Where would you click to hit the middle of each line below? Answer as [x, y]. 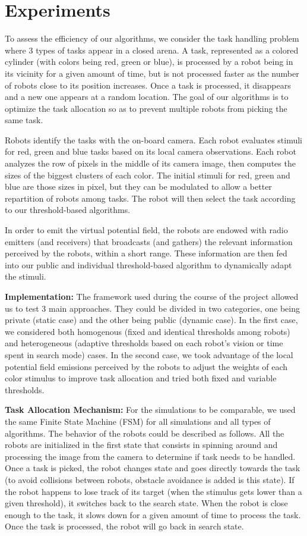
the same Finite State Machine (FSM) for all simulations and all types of [138, 421]
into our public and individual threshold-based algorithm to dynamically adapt [148, 264]
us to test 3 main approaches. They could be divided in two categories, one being [152, 308]
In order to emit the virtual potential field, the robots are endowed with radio [146, 230]
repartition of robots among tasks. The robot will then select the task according [150, 198]
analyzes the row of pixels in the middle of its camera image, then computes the [150, 163]
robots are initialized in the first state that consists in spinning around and [141, 445]
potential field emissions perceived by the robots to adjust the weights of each [146, 366]
